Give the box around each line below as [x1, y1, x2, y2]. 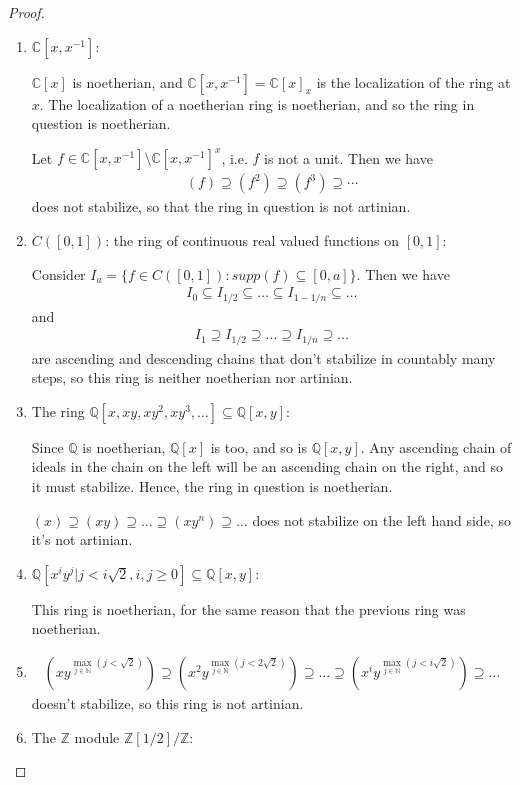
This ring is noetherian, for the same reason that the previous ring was [31, 598, 466, 619]
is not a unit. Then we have [264, 147, 433, 168]
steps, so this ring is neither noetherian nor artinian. [31, 367, 353, 388]
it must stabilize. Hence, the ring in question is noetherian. [31, 476, 393, 497]
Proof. [8, 2, 45, 22]
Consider [31, 263, 86, 284]
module [74, 726, 120, 747]
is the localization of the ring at [316, 71, 511, 92]
